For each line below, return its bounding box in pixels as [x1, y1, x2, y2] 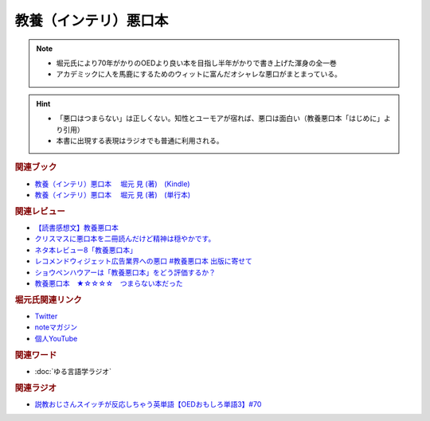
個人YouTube [34, 333, 78, 343]
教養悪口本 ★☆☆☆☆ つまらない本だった [34, 279, 183, 288]
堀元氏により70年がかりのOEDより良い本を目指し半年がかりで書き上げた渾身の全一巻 [56, 58, 338, 68]
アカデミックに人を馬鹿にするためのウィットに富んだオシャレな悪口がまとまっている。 [56, 69, 342, 79]
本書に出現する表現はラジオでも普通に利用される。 [56, 135, 224, 145]
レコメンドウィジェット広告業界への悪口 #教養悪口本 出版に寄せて [34, 256, 252, 266]
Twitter [34, 311, 58, 321]
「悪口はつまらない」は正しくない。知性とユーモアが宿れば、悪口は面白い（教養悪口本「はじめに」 [56, 114, 384, 123]
